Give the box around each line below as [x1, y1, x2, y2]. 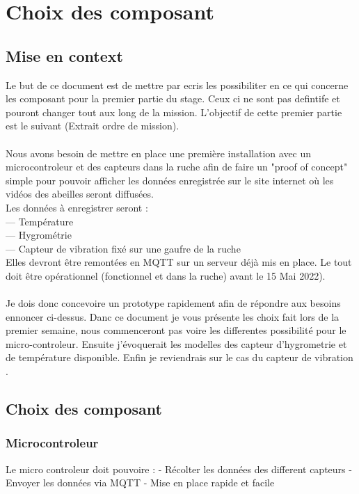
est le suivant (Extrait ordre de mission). [6, 118, 179, 133]
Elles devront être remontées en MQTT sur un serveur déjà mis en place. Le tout [6, 255, 352, 269]
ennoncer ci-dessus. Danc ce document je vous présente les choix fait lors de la [6, 309, 340, 324]
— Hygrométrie [6, 228, 72, 242]
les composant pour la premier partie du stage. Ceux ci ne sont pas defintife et [6, 91, 340, 106]
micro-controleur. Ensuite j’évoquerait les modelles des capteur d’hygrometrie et [6, 336, 347, 351]
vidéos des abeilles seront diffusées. [6, 186, 154, 201]
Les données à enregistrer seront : [6, 200, 148, 214]
